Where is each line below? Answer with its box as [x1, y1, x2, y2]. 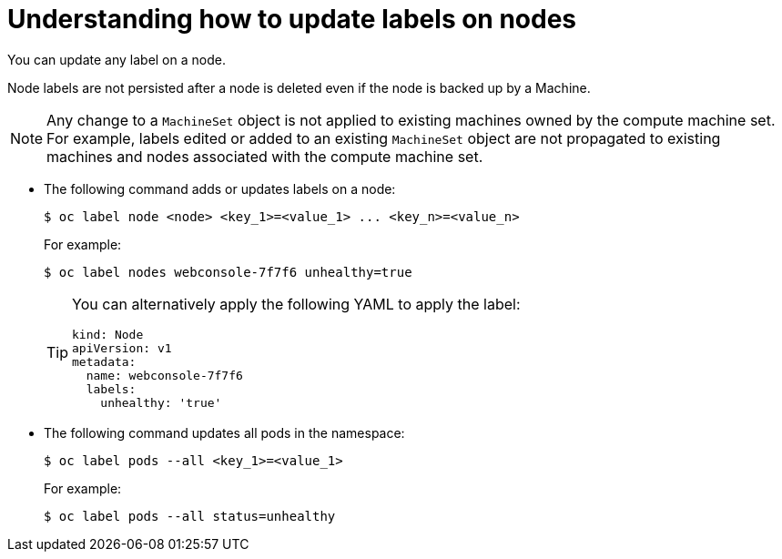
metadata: [72, 354, 137, 369]
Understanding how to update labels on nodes [7, 4, 577, 35]
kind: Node [72, 327, 144, 341]
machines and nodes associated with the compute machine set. [46, 147, 483, 166]
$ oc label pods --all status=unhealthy [44, 508, 336, 523]
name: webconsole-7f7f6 [86, 368, 243, 382]
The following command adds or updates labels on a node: [44, 180, 396, 197]
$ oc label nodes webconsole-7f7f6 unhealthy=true [44, 264, 412, 279]
